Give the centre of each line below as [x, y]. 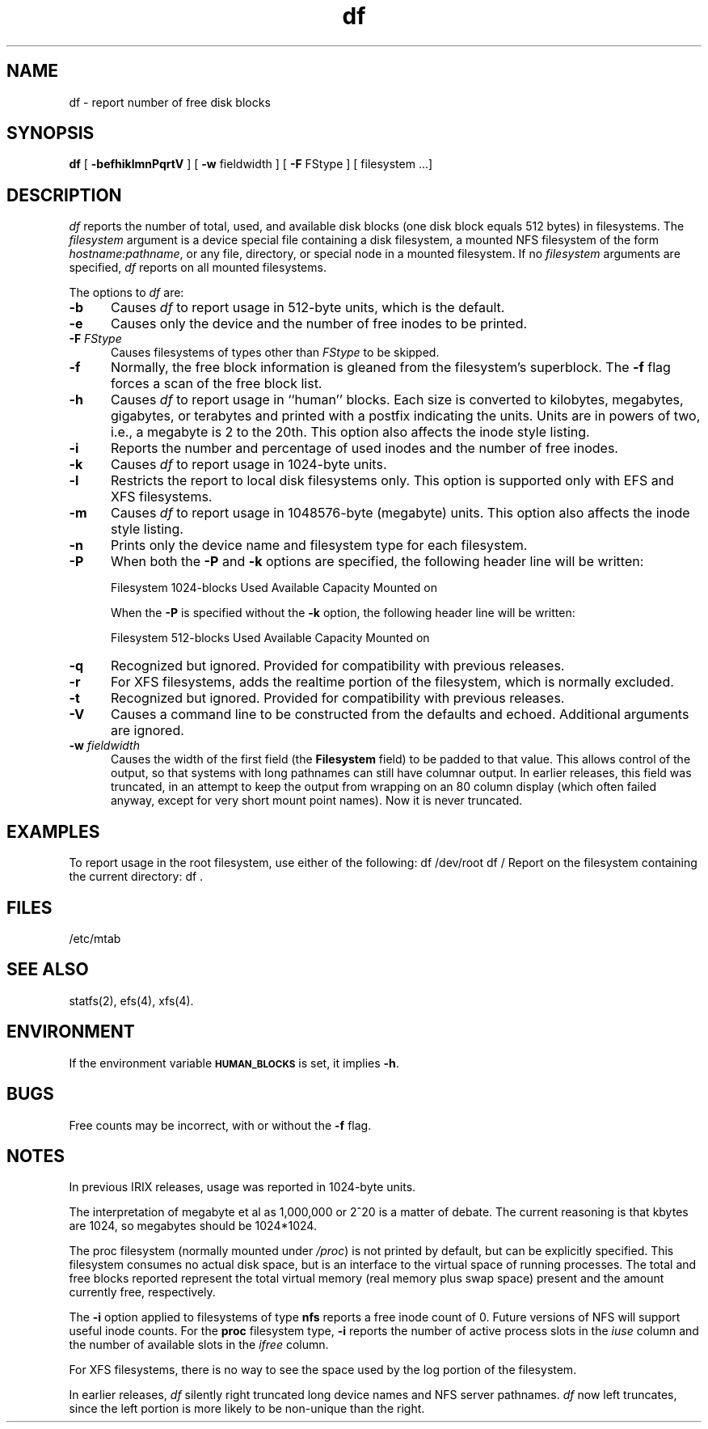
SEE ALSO [48, 970]
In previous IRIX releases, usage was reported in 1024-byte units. [242, 1187]
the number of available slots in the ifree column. [199, 1345]
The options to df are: [126, 293]
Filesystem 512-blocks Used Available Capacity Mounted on [270, 638]
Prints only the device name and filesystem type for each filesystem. [319, 545]
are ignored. [147, 731]
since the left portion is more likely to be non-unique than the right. [247, 1409]
